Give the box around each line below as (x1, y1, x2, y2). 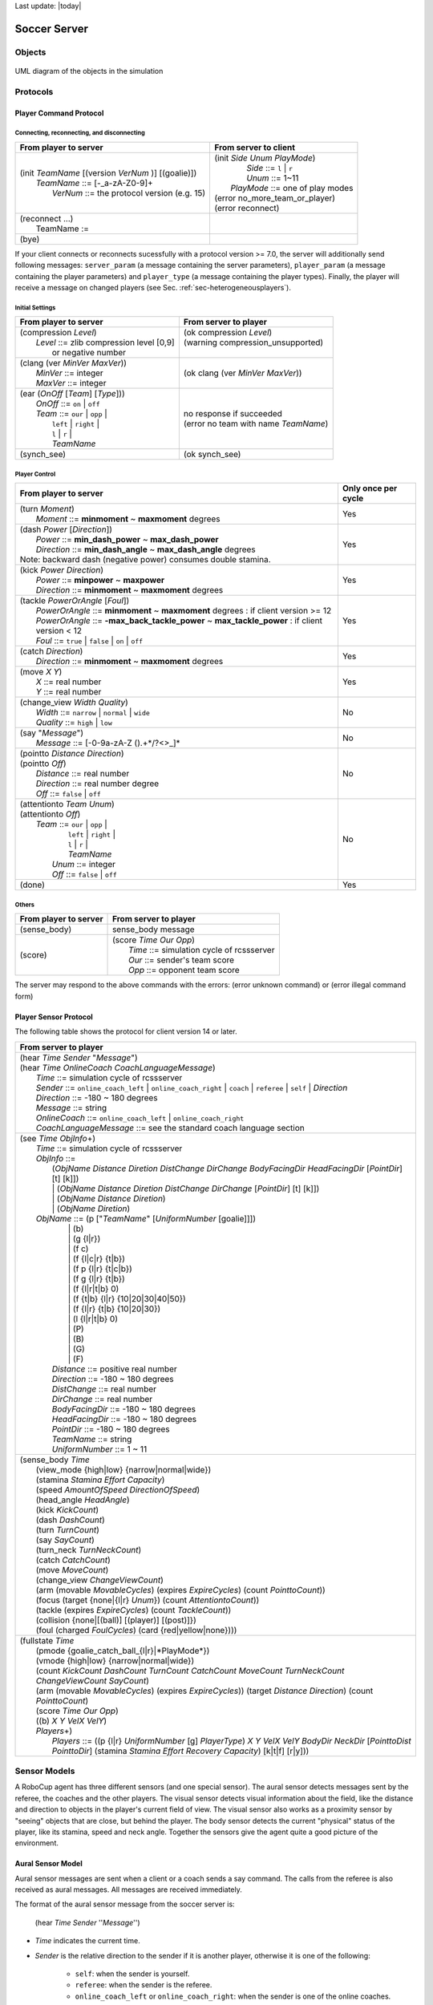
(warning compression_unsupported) (183, 337, 324, 348)
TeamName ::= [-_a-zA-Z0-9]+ (35, 177, 154, 188)
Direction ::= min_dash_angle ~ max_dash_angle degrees (35, 544, 256, 555)
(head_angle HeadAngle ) (35, 1494, 130, 1505)
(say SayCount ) (35, 1534, 95, 1545)
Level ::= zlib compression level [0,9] (35, 337, 176, 348)
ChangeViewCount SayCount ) (35, 1675, 150, 1686)
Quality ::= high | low (35, 717, 112, 728)
